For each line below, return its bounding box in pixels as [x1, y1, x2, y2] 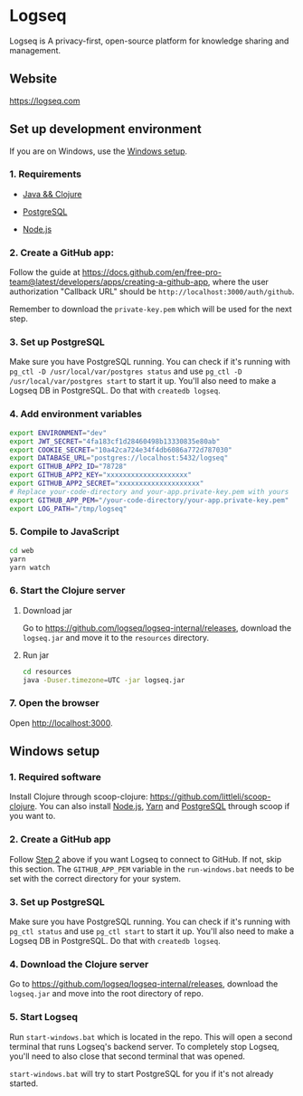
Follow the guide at [9, 267, 80, 278]
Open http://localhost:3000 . [9, 717, 113, 729]
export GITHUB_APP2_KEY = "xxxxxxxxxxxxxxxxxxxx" [9, 471, 193, 480]
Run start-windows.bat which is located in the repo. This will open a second [9, 1031, 293, 1042]
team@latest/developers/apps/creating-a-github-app [9, 277, 209, 288]
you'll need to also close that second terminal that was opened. [9, 1051, 246, 1062]
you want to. [9, 811, 56, 822]
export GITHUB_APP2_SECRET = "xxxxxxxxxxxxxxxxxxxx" [9, 479, 204, 488]
